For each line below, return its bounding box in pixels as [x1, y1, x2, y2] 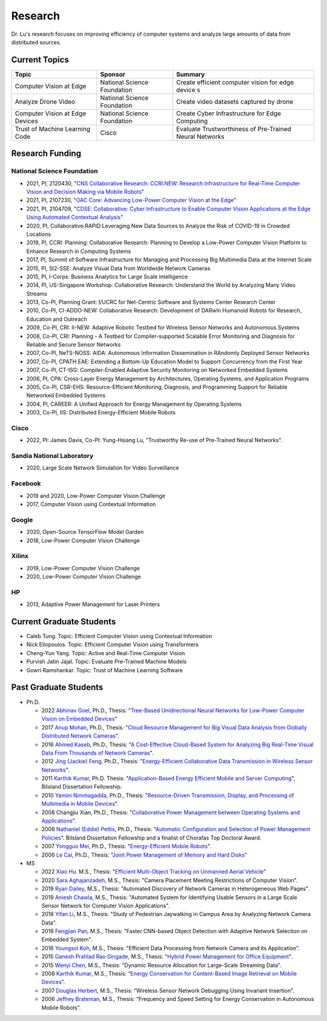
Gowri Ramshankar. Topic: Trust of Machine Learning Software [26, 666, 183, 673]
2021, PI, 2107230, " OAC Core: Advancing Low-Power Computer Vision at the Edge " [26, 197, 236, 204]
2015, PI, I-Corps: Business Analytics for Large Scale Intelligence [26, 273, 188, 280]
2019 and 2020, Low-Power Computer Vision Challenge [26, 492, 166, 499]
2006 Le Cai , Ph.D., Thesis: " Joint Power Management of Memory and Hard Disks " [41, 851, 248, 858]
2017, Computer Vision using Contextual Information [26, 500, 156, 508]
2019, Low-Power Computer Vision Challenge [26, 564, 140, 571]
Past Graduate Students [11, 682, 104, 693]
